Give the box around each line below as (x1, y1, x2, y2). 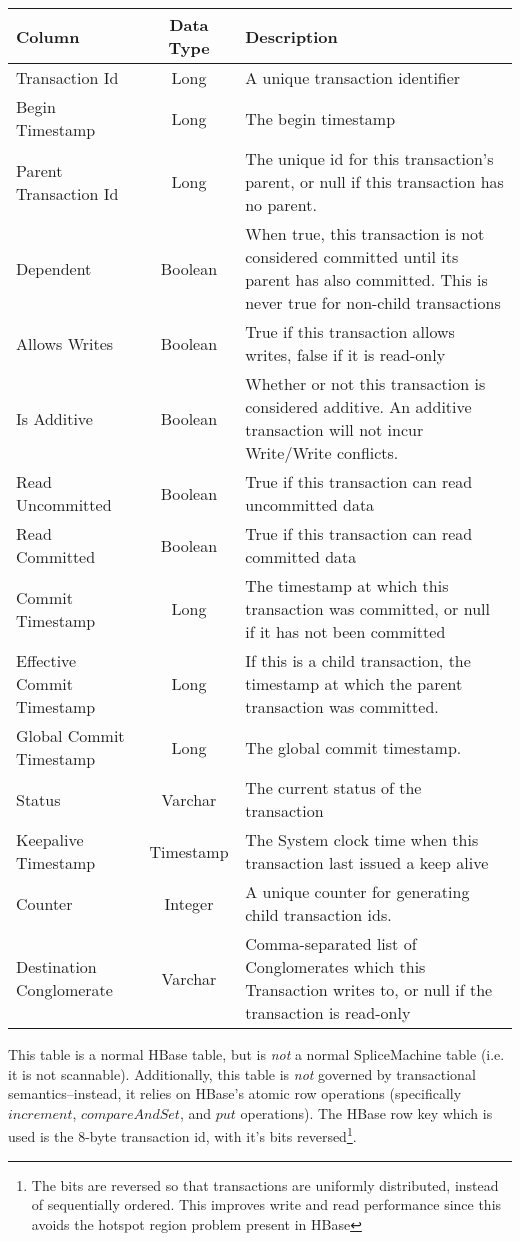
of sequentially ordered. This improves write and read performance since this (31, 1194, 502, 1215)
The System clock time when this (245, 828, 479, 851)
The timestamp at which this (245, 574, 449, 597)
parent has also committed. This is (245, 268, 488, 291)
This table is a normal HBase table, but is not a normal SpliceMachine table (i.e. (8, 1044, 505, 1064)
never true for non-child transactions (245, 291, 501, 314)
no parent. (245, 193, 317, 216)
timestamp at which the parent (245, 672, 463, 695)
